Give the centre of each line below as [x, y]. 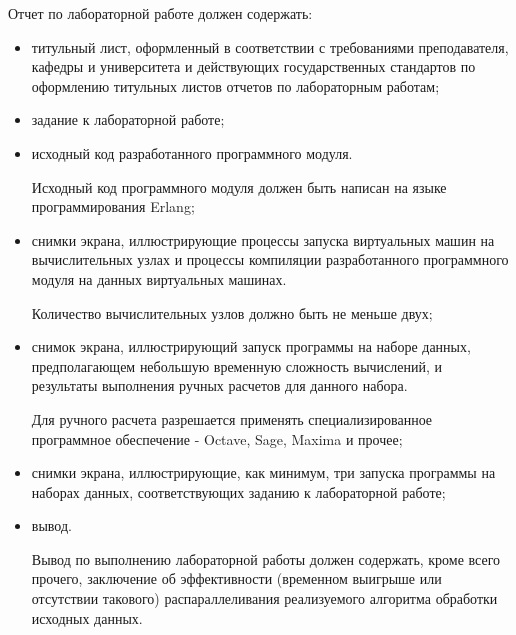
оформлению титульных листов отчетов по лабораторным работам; [235, 85]
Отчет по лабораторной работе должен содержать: [160, 13]
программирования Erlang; [113, 206]
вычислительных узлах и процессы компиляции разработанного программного [270, 259]
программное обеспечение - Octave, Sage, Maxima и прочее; [217, 438]
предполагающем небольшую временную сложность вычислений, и [237, 365]
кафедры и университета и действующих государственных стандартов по [253, 66]
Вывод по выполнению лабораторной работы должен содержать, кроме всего [266, 558]
